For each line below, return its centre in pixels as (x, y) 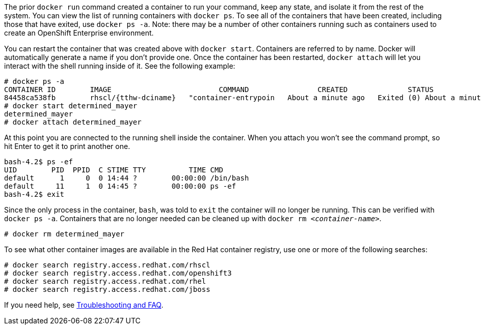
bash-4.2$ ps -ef (38, 162)
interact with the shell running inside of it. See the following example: (120, 66)
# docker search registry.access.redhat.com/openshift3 (118, 273)
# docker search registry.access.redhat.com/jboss (107, 289)
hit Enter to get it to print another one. (67, 146)
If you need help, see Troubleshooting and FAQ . (84, 305)
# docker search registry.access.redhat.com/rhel (105, 281)
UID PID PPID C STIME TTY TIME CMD (114, 170)
